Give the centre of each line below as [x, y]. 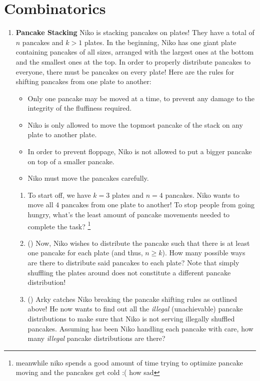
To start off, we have [59, 195]
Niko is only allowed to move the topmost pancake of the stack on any [135, 124]
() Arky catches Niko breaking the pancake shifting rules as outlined [132, 299]
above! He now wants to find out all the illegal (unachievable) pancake [135, 309]
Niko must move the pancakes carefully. [88, 178]
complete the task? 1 [59, 225]
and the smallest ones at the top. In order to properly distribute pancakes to [133, 61]
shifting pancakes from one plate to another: [83, 81]
